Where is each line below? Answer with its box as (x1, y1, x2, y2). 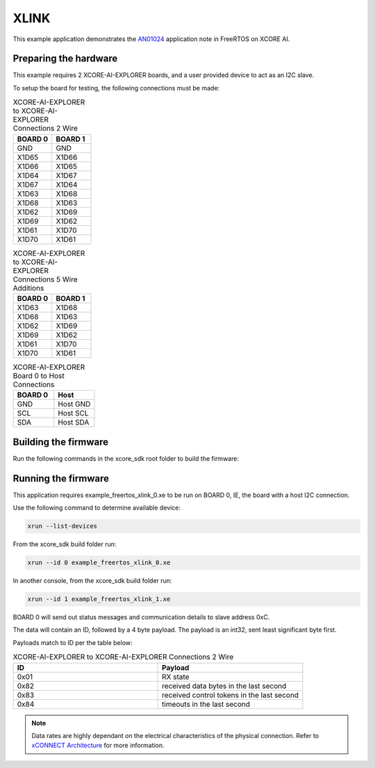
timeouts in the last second (162, 699, 250, 709)
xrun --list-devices (27, 522, 97, 530)
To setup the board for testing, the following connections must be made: (12, 83, 220, 92)
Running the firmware (12, 473, 109, 484)
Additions (12, 283, 44, 293)
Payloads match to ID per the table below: (12, 638, 133, 646)
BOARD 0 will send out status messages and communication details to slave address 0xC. (12, 613, 270, 621)
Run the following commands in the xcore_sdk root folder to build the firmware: (12, 454, 240, 462)
